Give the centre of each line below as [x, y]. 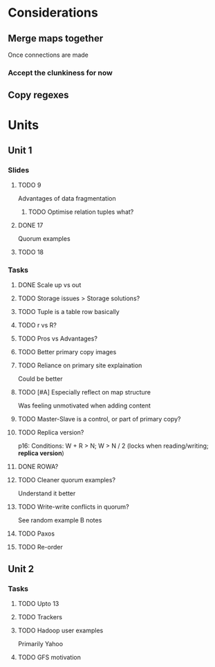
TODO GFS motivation [49, 657]
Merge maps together [56, 38]
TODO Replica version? [51, 432]
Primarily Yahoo [40, 644]
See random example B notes [60, 520]
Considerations [53, 13]
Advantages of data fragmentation [67, 199]
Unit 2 [21, 569]
